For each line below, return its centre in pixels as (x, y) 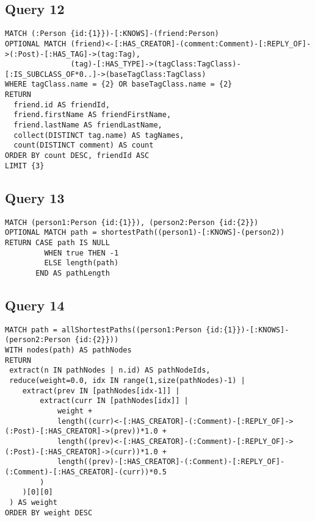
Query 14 (35, 305)
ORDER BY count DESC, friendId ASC (77, 156)
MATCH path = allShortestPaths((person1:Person (103, 330)
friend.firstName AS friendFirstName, (92, 115)
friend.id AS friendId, (62, 105)
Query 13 (35, 197)
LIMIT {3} (25, 166)
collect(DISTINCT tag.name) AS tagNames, (99, 135)
